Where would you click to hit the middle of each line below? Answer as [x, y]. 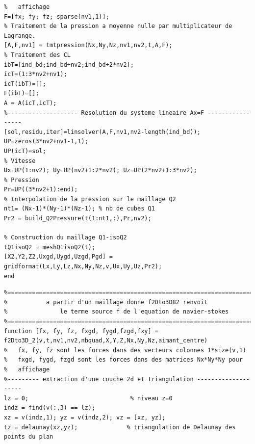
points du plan [29, 437]
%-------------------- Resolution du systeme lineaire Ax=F [104, 113]
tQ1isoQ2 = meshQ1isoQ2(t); [50, 247]
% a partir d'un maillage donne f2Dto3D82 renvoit [106, 302]
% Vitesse [20, 161]
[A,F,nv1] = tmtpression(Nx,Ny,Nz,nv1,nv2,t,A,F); [88, 45]
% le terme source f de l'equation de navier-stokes [116, 312]
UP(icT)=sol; [25, 151]
